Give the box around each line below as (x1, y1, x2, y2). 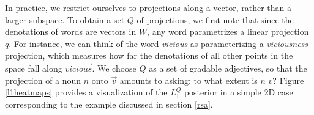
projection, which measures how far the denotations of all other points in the (5, 49, 293, 62)
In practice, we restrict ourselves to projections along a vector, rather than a (5, 1, 292, 13)
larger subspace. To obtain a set (5, 13, 125, 26)
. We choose (92, 62, 136, 75)
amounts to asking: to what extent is (119, 73, 258, 86)
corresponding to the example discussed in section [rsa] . (5, 97, 213, 110)
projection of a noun (5, 73, 81, 86)
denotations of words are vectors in (5, 25, 136, 38)
